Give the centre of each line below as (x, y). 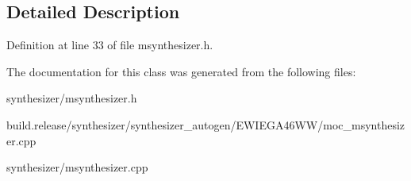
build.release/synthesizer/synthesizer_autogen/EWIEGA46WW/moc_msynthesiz (206, 124)
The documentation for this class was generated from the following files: (181, 71)
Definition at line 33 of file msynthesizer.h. (110, 45)
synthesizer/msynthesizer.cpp (77, 167)
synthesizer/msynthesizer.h (72, 98)
